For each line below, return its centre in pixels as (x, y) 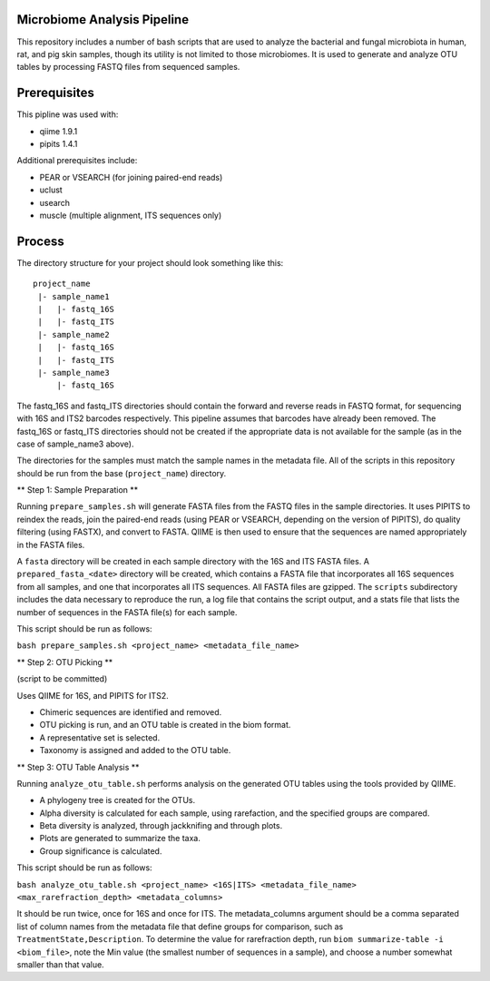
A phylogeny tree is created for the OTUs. (117, 800)
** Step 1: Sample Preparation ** (78, 490)
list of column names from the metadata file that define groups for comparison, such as (180, 927)
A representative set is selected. (100, 737)
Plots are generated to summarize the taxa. (120, 839)
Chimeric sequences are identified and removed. (131, 711)
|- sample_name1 (73, 296)
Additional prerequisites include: (77, 161)
